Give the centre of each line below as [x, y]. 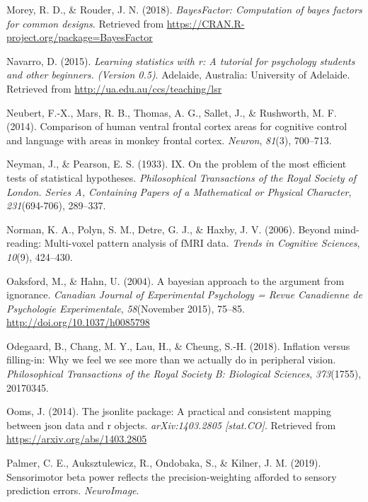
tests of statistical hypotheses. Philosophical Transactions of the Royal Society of [182, 177]
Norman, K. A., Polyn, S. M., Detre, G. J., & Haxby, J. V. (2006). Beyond [169, 229]
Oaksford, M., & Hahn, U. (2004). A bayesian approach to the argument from [176, 280]
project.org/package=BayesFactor [80, 37]
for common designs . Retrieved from [85, 23]
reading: [24, 243]
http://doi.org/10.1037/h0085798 [78, 322]
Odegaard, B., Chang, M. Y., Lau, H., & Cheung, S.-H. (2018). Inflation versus [178, 345]
